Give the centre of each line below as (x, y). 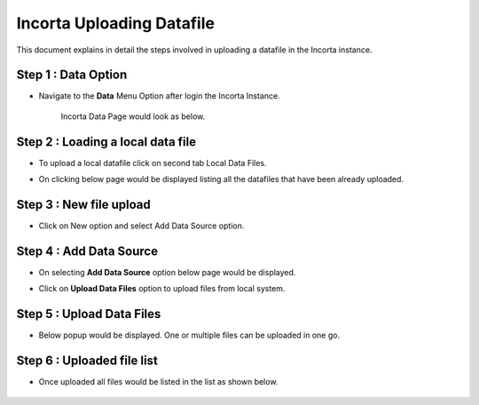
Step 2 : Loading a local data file (106, 142)
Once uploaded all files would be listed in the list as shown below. (158, 382)
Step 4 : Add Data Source (87, 251)
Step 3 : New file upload (83, 204)
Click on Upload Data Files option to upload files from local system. (162, 289)
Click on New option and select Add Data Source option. (141, 226)
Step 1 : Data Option (72, 75)
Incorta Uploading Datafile (115, 23)
